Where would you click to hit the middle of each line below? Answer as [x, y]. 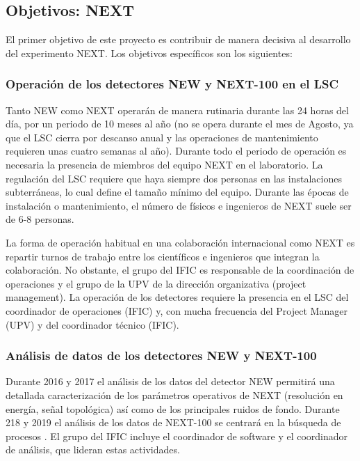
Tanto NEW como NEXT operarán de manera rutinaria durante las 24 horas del [177, 110]
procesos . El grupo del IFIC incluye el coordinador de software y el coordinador [177, 436]
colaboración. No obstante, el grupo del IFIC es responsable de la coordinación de [180, 270]
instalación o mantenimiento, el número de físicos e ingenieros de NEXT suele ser [179, 205]
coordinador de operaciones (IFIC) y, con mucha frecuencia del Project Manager [177, 310]
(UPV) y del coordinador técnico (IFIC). [92, 324]
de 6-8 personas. [40, 219]
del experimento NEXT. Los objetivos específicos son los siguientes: [149, 53]
